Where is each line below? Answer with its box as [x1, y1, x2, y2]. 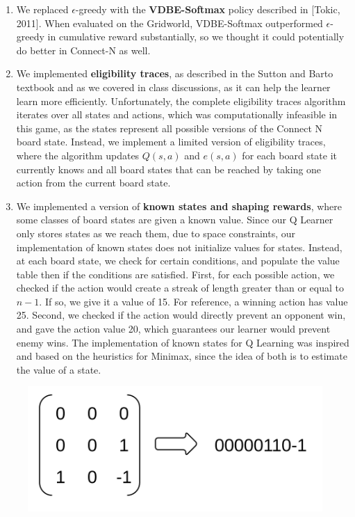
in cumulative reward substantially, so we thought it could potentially [47, 29, 345, 44]
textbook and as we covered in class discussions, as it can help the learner [16, 79, 331, 94]
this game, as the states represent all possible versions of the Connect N [16, 120, 322, 135]
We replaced [16, 2, 69, 16]
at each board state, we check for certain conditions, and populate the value [16, 253, 340, 268]
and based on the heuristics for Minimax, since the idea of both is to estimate [16, 349, 347, 363]
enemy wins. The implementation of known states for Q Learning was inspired [16, 335, 349, 349]
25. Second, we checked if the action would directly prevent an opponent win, [16, 308, 346, 322]
